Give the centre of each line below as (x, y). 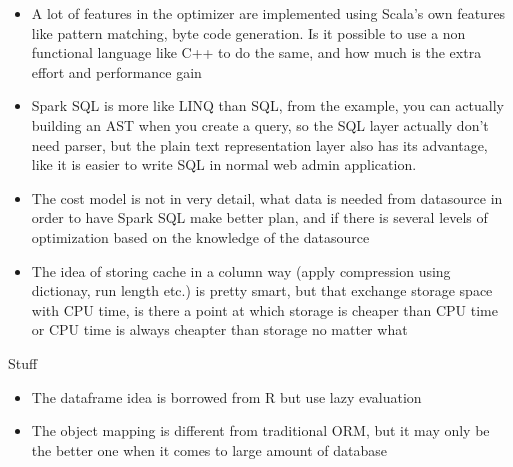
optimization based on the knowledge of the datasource (200, 236)
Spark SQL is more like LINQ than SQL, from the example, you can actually (267, 105)
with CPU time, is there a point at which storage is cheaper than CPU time (264, 309)
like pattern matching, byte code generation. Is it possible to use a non (248, 32)
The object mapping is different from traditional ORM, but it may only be (260, 430)
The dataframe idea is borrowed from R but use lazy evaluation (226, 396)
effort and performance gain (116, 71)
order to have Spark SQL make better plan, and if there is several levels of (259, 217)
